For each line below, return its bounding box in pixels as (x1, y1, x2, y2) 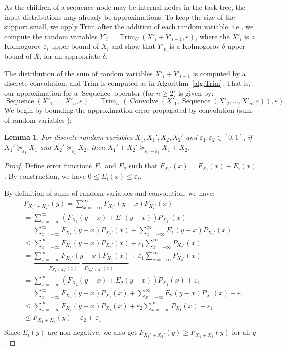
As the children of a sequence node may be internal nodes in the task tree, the (4, 2, 245, 12)
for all (232, 327, 250, 337)
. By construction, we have (4, 171, 86, 181)
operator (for (114, 87, 154, 98)
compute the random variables (4, 31, 98, 41)
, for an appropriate (39, 50, 101, 61)
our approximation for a (4, 87, 78, 98)
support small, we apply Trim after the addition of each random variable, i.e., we (4, 21, 254, 32)
